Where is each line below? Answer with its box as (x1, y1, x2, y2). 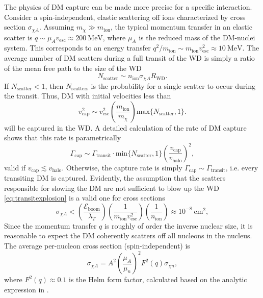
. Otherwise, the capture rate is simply (62, 162, 182, 172)
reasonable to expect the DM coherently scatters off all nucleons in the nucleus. (4, 230, 252, 241)
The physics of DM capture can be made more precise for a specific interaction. (4, 2, 252, 12)
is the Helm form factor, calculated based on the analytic (69, 274, 247, 285)
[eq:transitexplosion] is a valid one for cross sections (4, 192, 165, 203)
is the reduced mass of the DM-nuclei (139, 32, 255, 42)
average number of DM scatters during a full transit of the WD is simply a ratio (4, 53, 255, 63)
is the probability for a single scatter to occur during (91, 80, 255, 91)
